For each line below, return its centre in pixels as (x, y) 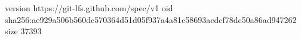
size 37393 (23, 31)
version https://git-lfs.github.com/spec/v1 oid (89, 8)
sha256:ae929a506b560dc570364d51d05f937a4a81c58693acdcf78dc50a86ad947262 (151, 19)
